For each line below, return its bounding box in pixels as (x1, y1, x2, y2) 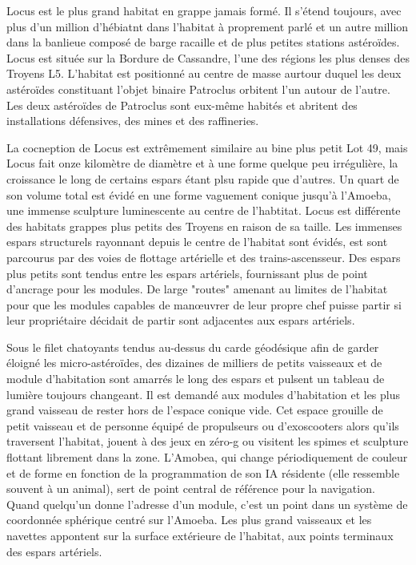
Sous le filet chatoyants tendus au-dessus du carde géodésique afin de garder (6, 338, 379, 355)
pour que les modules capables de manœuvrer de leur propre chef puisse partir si (6, 296, 402, 313)
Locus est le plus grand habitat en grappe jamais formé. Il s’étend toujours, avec (6, 2, 402, 18)
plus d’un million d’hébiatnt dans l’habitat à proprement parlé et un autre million (6, 18, 409, 34)
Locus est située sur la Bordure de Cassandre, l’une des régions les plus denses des (6, 49, 410, 66)
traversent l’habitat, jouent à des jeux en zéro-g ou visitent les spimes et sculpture (6, 433, 409, 450)
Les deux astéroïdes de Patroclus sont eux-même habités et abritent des (6, 96, 358, 113)
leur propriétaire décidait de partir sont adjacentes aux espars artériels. (6, 312, 355, 329)
